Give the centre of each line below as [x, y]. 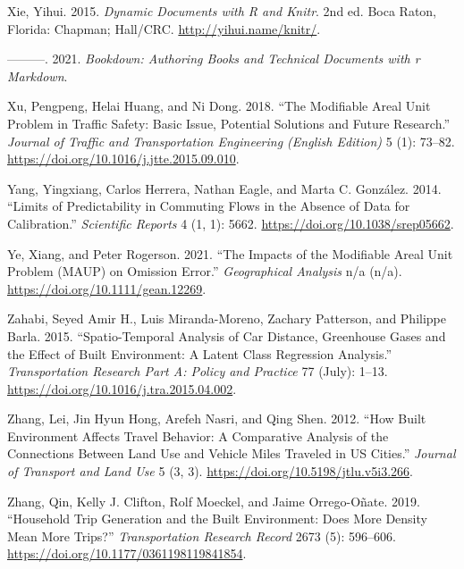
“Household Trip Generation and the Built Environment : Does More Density [217, 519]
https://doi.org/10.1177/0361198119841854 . [127, 553]
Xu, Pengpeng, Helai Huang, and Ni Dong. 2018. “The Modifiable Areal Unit [219, 106]
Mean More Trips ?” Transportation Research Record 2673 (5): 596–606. [202, 536]
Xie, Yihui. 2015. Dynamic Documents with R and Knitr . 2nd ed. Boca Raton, [222, 11]
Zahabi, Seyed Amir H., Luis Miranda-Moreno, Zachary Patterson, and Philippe [227, 318]
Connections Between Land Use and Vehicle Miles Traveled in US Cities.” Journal [232, 453]
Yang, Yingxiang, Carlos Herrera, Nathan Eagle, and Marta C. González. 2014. [224, 188]
